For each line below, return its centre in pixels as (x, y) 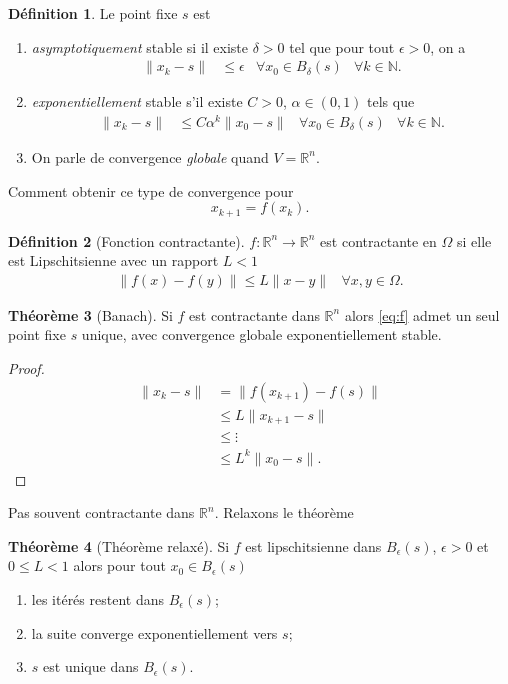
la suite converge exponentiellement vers (154, 632)
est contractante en (378, 240)
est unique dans (91, 666)
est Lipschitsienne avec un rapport (113, 260)
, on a (448, 46)
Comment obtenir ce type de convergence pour (151, 190)
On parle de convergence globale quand (150, 156)
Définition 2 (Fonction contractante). (126, 240)
